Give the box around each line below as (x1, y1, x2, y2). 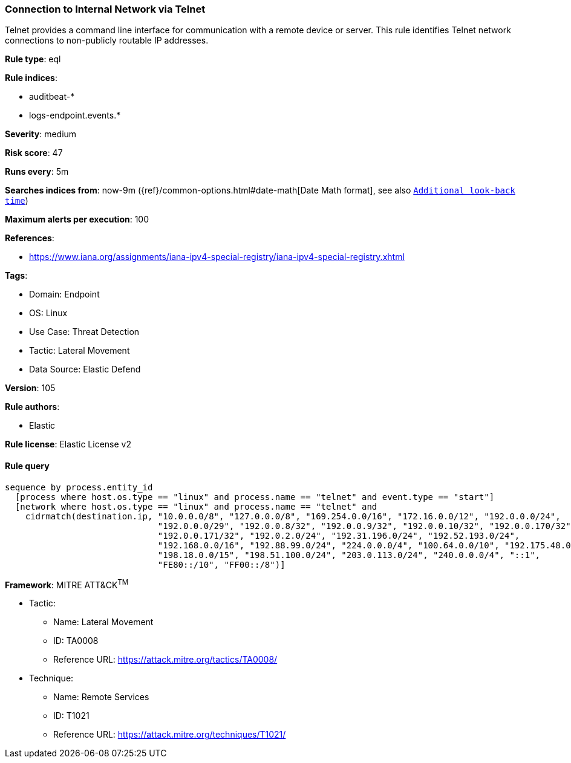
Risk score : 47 (5, 148, 63, 158)
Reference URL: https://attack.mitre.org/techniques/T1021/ (53, 729, 286, 740)
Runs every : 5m (5, 166, 69, 177)
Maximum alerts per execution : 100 (5, 214, 149, 225)
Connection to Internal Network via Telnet (5, 3, 206, 15)
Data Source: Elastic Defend (29, 364, 141, 375)
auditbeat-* (29, 91, 75, 102)
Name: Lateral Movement (53, 617, 154, 628)
